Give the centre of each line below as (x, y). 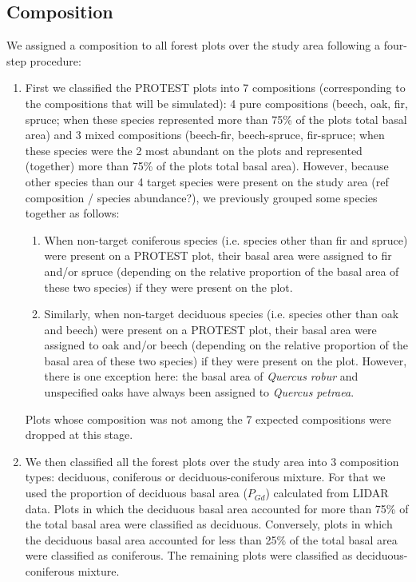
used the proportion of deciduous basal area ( (136, 493)
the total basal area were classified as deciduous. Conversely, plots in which (209, 524)
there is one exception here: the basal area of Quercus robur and (201, 376)
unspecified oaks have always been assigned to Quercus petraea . (199, 392)
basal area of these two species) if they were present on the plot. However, (226, 360)
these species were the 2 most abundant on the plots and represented (194, 150)
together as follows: (72, 213)
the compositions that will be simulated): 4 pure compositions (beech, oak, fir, (216, 103)
